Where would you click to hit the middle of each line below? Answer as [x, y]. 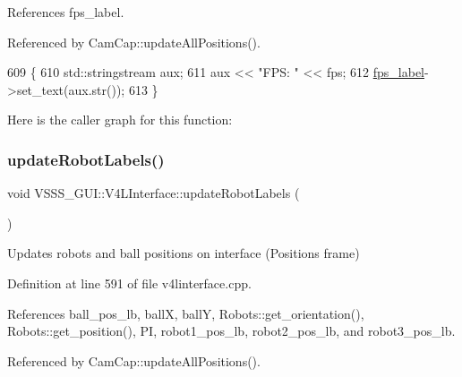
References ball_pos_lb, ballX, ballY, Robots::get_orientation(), [186, 313]
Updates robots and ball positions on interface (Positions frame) [184, 253]
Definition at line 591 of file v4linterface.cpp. [129, 283]
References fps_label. [66, 12]
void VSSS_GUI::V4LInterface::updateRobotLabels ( [154, 193]
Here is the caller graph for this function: [120, 120]
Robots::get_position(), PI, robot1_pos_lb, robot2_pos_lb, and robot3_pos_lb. [231, 331]
